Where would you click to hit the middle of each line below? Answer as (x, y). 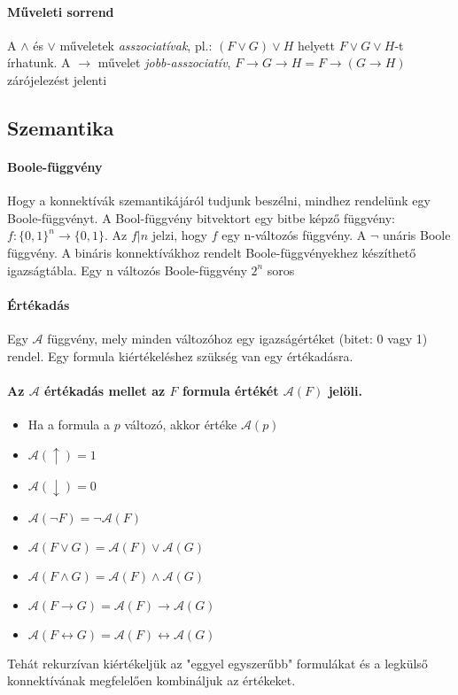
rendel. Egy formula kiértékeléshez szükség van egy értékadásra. (180, 355)
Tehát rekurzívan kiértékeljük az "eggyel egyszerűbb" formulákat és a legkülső (217, 663)
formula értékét (230, 390)
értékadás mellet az (105, 390)
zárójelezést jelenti (57, 79)
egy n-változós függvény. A (294, 235)
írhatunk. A (39, 62)
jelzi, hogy (180, 235)
